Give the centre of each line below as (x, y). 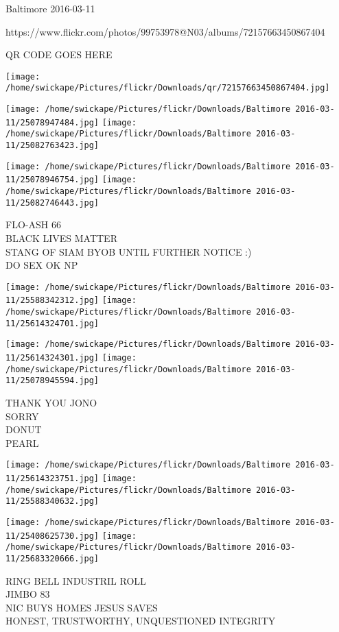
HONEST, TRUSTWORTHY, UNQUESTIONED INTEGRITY (141, 621)
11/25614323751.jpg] (52, 478)
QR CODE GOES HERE (59, 54)
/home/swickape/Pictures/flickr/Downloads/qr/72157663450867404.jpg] (168, 88)
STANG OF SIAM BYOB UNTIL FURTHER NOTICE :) (129, 251)
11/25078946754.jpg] (52, 180)
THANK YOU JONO (51, 402)
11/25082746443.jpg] (52, 203)
